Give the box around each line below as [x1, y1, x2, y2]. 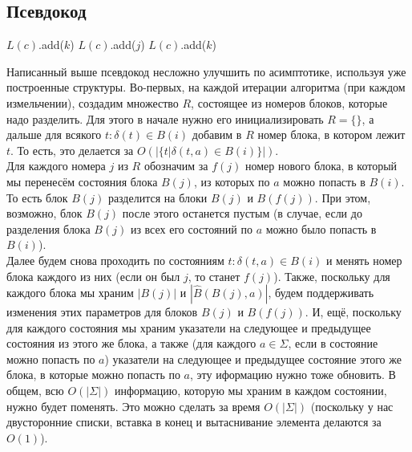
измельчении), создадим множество [6, 94, 179, 111]
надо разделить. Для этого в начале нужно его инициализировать [6, 110, 324, 127]
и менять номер [325, 251, 402, 268]
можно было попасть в [265, 220, 377, 237]
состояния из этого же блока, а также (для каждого [6, 335, 256, 352]
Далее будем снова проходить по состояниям [6, 251, 224, 268]
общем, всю [6, 382, 64, 399]
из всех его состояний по [130, 220, 252, 237]
